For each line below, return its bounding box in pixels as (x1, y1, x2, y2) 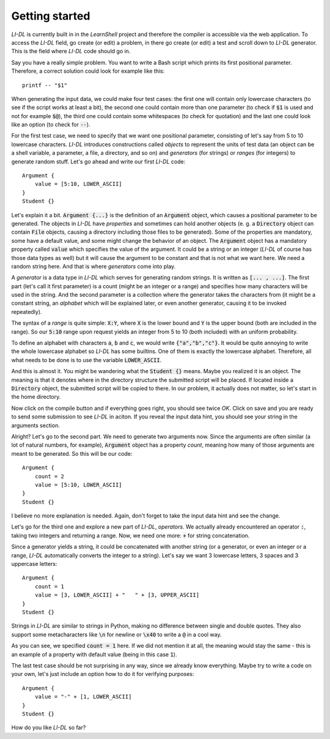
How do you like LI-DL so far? (11, 724, 86, 731)
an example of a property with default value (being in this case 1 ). (11, 650, 177, 658)
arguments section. (11, 421, 61, 429)
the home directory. (11, 393, 61, 401)
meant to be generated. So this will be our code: (11, 450, 133, 457)
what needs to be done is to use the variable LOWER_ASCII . (11, 356, 162, 363)
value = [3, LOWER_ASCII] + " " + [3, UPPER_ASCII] (34, 592, 200, 599)
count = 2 (34, 473, 64, 480)
